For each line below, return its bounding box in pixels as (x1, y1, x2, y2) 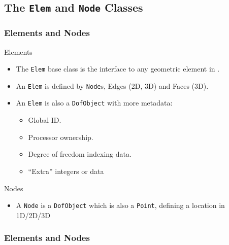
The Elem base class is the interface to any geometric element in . (16, 63, 220, 74)
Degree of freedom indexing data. (28, 149, 132, 159)
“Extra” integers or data (28, 165, 104, 176)
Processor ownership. (28, 131, 93, 142)
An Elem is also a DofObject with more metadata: (16, 97, 173, 108)
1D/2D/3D (16, 209, 50, 220)
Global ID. (28, 115, 61, 125)
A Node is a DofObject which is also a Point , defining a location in (16, 200, 225, 211)
